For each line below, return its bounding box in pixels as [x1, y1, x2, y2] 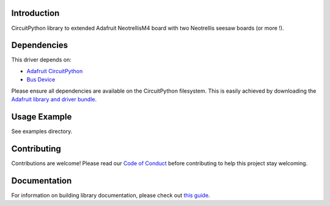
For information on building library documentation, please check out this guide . [11, 191, 210, 199]
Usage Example [11, 112, 72, 122]
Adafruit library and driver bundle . [11, 95, 97, 103]
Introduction [11, 8, 60, 18]
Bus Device [26, 76, 56, 83]
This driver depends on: [11, 56, 71, 63]
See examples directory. [11, 127, 73, 135]
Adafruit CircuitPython [26, 67, 83, 74]
